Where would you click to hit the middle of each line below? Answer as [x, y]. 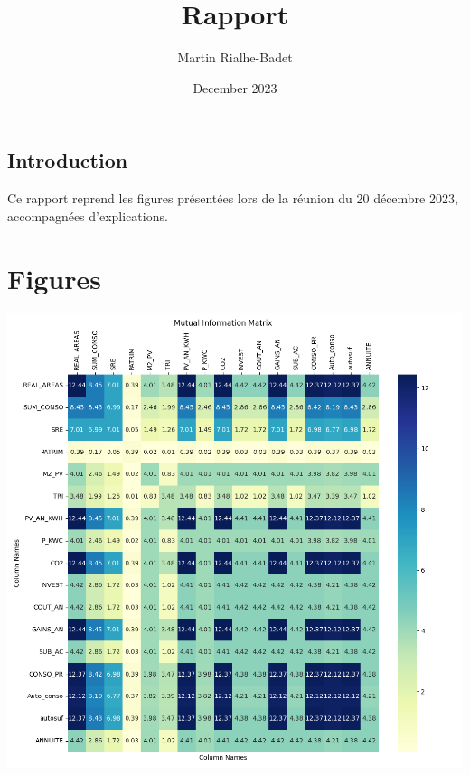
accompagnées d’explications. [88, 215]
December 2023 [235, 87]
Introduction [68, 160]
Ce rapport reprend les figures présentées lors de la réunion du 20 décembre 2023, [233, 198]
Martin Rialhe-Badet [235, 57]
